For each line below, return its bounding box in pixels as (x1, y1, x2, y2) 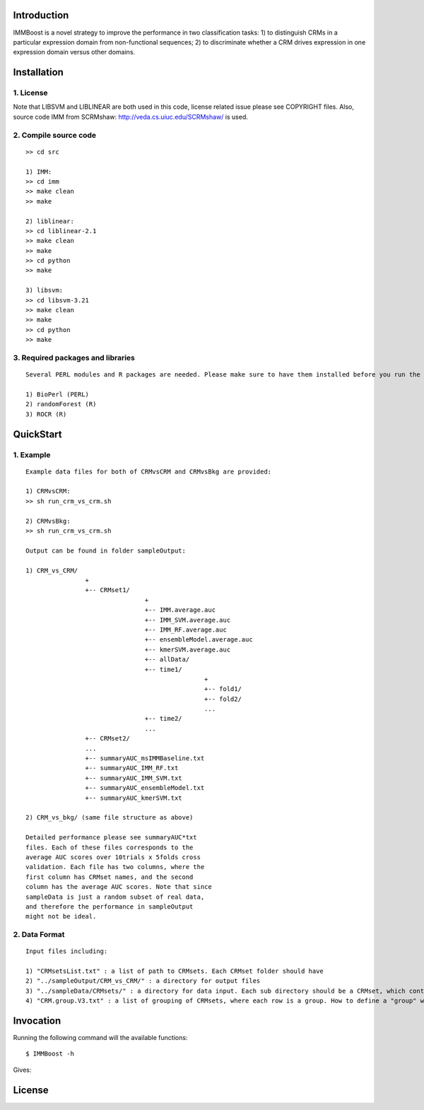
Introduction (13, 9, 69, 21)
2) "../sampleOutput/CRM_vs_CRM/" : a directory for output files (25, 977, 261, 985)
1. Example (13, 449, 51, 459)
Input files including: (25, 947, 108, 955)
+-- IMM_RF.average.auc (144, 625, 228, 634)
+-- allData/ (144, 656, 190, 663)
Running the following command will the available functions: (13, 1034, 188, 1042)
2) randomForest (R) (25, 400, 97, 408)
